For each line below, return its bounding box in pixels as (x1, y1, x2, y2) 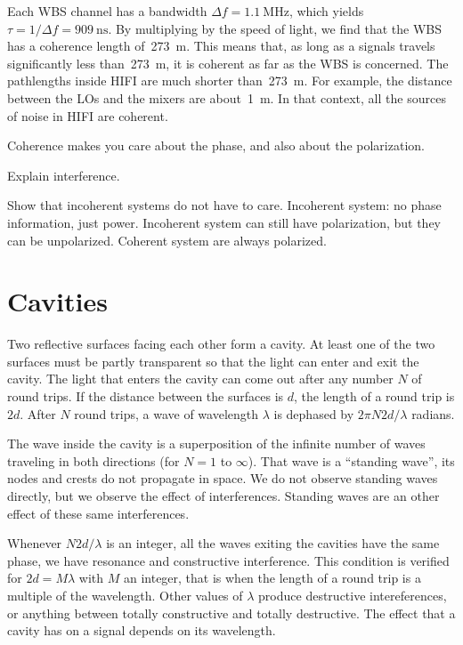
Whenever (7, 534, 62, 552)
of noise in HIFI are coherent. (7, 106, 168, 125)
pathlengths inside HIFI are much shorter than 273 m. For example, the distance (7, 71, 452, 90)
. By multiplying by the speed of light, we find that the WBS (108, 19, 443, 37)
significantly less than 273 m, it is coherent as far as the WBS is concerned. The (7, 53, 449, 72)
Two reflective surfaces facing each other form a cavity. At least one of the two (7, 335, 435, 353)
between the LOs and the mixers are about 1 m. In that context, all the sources (7, 88, 446, 107)
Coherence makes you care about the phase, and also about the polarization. (7, 136, 425, 155)
